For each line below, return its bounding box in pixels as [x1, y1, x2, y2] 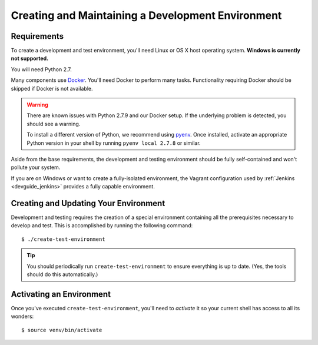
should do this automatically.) [26, 271, 98, 278]
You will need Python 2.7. [11, 65, 72, 73]
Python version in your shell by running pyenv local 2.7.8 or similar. [26, 139, 201, 147]
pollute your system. [11, 164, 61, 171]
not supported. [11, 55, 49, 62]
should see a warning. [26, 120, 81, 127]
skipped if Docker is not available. [11, 85, 94, 92]
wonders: [11, 313, 34, 320]
